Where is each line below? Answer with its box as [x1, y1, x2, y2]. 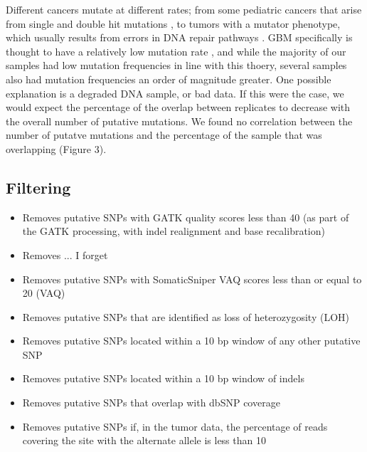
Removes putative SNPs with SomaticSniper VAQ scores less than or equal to [22, 271, 362, 286]
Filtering [6, 176, 71, 198]
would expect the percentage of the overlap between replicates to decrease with [6, 100, 351, 115]
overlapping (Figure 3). [6, 141, 107, 156]
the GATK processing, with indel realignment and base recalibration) [22, 224, 325, 238]
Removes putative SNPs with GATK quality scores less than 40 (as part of [22, 209, 349, 224]
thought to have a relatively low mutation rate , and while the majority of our [6, 43, 346, 58]
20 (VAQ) [22, 285, 65, 300]
